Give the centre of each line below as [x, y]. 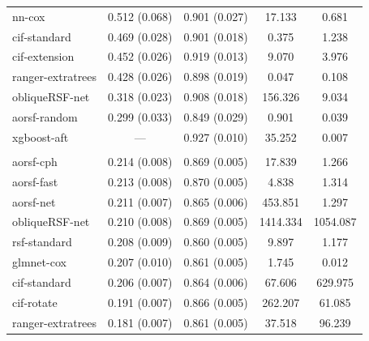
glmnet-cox [39, 262]
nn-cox [29, 16]
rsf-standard [42, 242]
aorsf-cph [35, 161]
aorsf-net [34, 201]
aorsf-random [45, 116]
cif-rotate [35, 302]
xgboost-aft [41, 136]
